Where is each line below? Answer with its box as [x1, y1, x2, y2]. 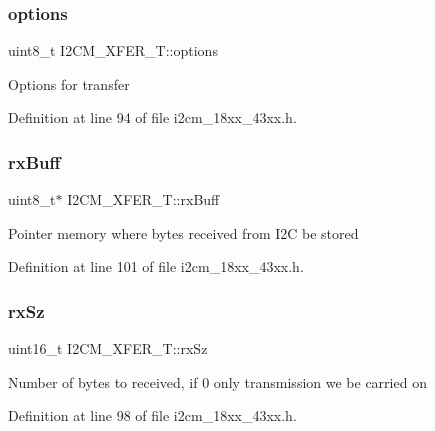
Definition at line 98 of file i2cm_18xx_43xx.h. [8, 405, 297, 426]
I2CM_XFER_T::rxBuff [67, 189, 220, 210]
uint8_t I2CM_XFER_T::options [8, 40, 218, 61]
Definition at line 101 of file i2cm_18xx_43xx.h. [8, 256, 304, 277]
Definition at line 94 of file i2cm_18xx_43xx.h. [8, 107, 297, 128]
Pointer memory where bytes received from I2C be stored [8, 222, 359, 243]
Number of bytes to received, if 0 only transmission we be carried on [8, 371, 427, 392]
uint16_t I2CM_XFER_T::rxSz [8, 338, 208, 359]
